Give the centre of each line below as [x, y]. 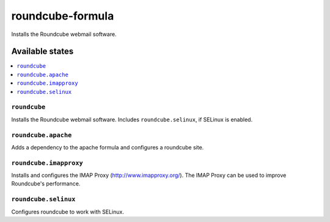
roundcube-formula [63, 16]
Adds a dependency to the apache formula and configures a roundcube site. [108, 147]
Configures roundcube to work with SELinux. [68, 212]
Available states [42, 52]
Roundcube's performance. [46, 184]
